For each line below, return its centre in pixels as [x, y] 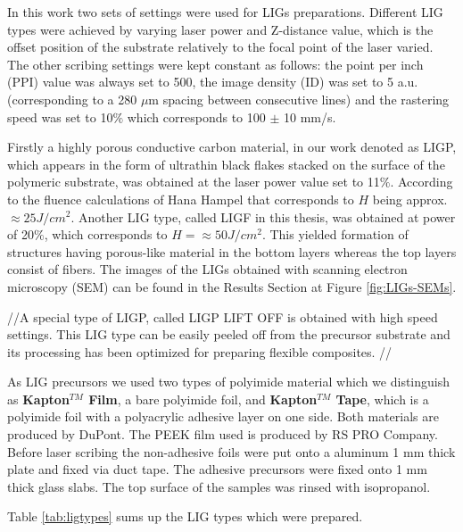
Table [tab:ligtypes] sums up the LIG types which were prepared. [185, 516]
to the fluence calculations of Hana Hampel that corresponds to [181, 199]
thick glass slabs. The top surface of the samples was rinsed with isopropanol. [219, 486]
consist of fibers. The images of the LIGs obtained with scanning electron [207, 269]
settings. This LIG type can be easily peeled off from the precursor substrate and [229, 334]
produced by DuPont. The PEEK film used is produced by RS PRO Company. [223, 434]
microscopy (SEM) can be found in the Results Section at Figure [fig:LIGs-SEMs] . [232, 286]
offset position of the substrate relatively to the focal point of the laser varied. [220, 47]
